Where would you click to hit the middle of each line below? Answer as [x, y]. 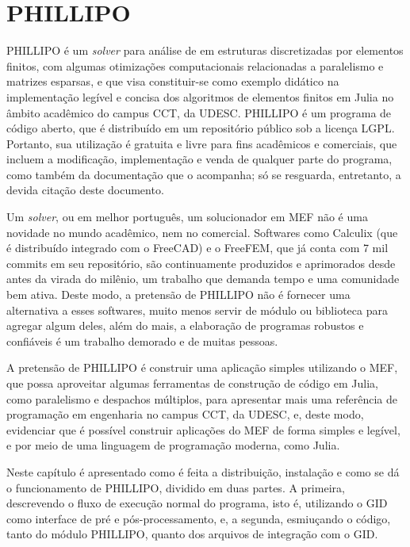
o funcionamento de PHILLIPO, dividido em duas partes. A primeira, [176, 487]
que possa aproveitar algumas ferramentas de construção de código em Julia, [192, 383]
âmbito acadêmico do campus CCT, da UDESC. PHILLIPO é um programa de [199, 112]
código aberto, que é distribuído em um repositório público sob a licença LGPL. [201, 128]
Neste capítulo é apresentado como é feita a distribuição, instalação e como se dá [203, 471]
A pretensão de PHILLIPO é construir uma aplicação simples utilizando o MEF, [202, 367]
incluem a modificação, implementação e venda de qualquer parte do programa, [199, 159]
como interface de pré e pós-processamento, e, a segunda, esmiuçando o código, [199, 518]
